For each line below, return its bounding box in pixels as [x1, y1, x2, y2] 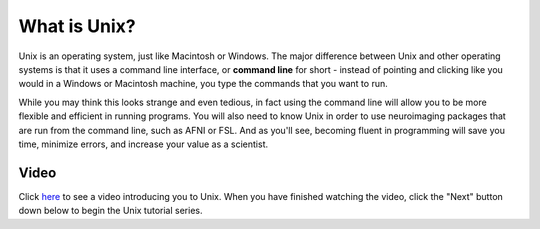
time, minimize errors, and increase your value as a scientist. [18, 138, 269, 150]
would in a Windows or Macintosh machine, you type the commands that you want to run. [18, 78, 389, 90]
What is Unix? [18, 15, 136, 37]
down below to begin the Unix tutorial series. [18, 205, 203, 217]
